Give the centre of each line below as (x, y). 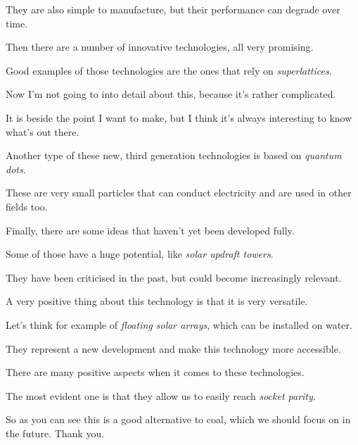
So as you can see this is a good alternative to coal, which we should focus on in (178, 419)
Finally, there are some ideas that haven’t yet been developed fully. (150, 230)
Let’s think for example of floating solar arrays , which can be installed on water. (179, 324)
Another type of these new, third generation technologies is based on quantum (174, 155)
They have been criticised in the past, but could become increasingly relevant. (174, 277)
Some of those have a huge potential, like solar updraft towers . (140, 254)
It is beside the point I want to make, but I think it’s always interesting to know (179, 117)
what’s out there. (43, 131)
